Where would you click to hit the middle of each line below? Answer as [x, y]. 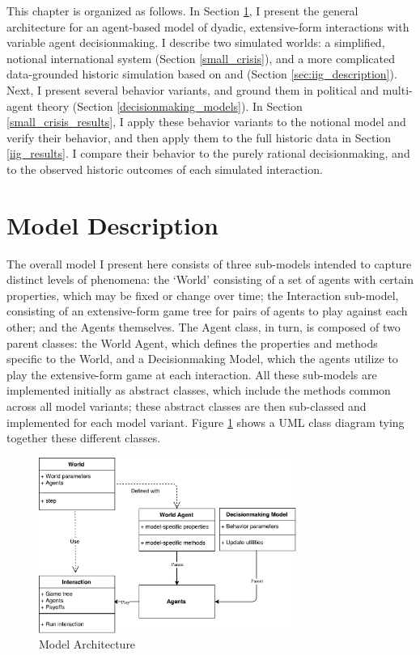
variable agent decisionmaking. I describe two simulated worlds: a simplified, [196, 42]
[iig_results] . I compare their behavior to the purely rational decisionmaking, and [208, 153]
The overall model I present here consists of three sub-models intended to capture [209, 263]
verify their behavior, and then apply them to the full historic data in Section [199, 137]
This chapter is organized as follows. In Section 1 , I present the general [182, 11]
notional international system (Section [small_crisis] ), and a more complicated [201, 58]
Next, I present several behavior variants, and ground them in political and [193, 89]
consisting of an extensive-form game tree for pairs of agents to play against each [207, 311]
